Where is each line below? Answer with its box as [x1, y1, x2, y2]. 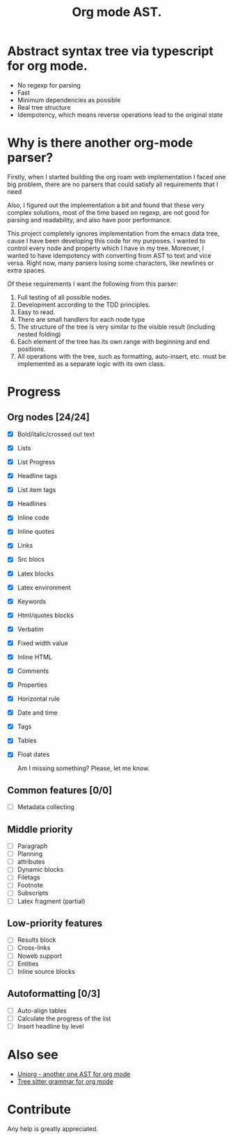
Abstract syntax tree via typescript [7, 43, 214, 59]
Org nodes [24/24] [7, 412, 90, 423]
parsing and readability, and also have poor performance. [7, 215, 172, 224]
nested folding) [17, 329, 61, 338]
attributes [17, 858, 45, 866]
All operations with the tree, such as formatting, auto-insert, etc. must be [17, 352, 226, 360]
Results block [17, 936, 56, 944]
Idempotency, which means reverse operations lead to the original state [17, 111, 223, 119]
